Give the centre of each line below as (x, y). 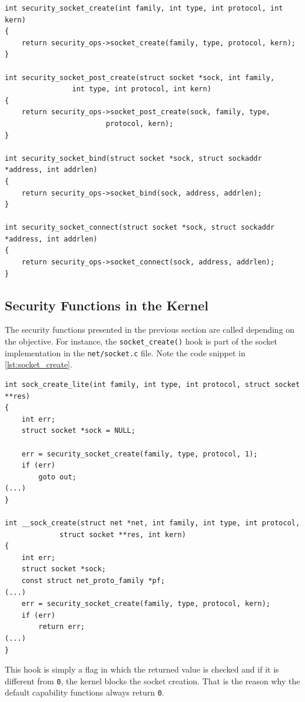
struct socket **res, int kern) (123, 534)
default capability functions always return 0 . (84, 692)
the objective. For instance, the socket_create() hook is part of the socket (141, 341)
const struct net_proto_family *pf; (93, 581)
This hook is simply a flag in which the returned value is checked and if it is (142, 669)
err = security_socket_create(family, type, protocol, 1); (140, 454)
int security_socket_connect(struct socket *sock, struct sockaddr (140, 228)
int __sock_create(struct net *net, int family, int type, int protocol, (152, 523)
